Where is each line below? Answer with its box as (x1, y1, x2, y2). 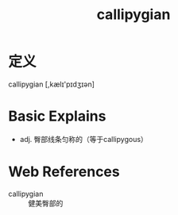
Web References (8, 163, 121, 181)
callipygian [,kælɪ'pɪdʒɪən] (8, 79, 95, 89)
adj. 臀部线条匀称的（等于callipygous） (19, 134, 149, 144)
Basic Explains (8, 107, 106, 125)
